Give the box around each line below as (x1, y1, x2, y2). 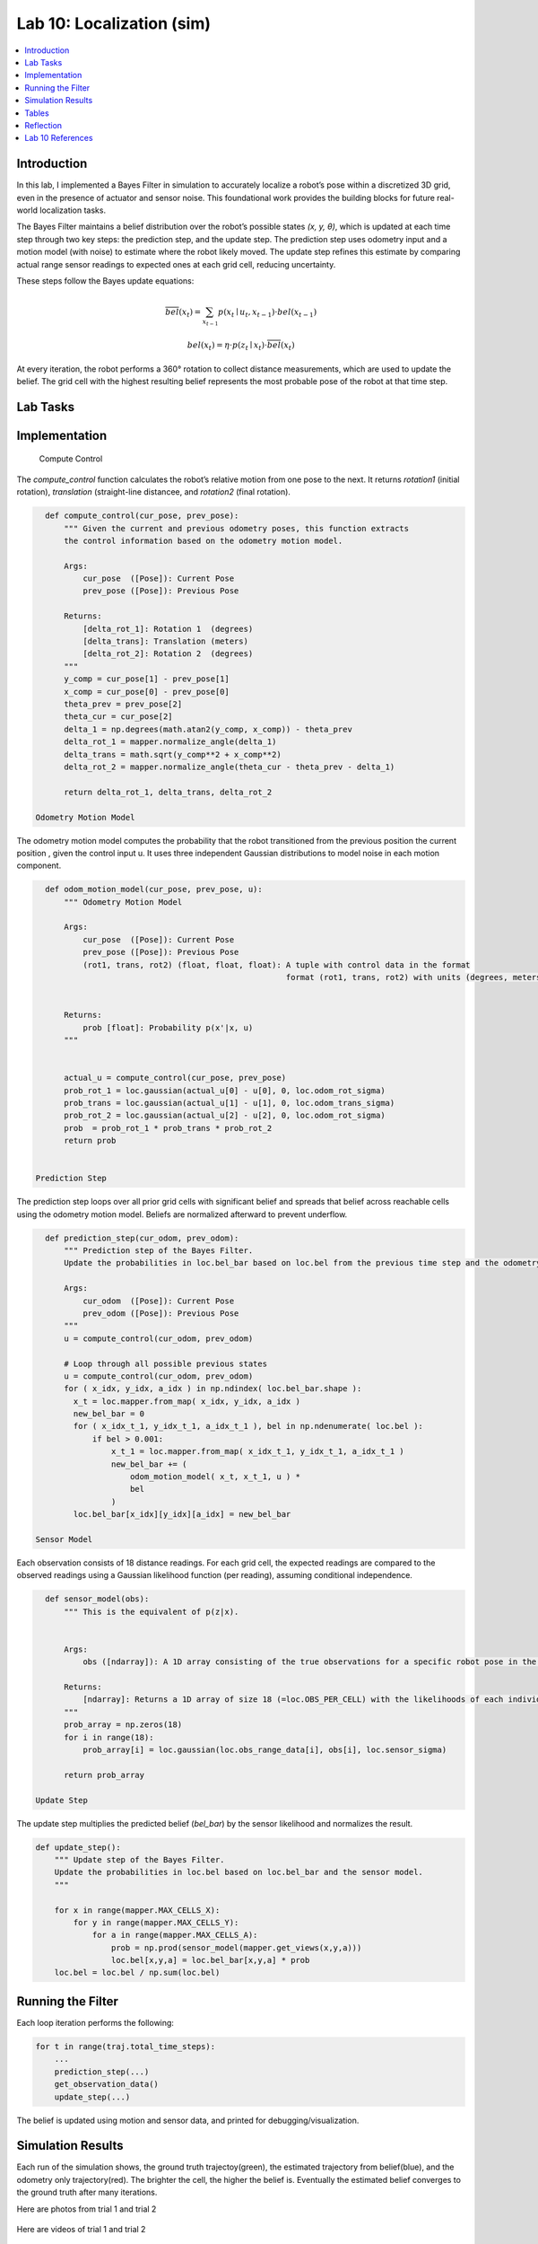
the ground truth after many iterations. (16, 2187, 158, 2198)
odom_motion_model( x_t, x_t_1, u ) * (130, 1472, 300, 1482)
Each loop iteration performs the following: (16, 2017, 175, 2028)
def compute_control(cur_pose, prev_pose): (45, 511, 239, 521)
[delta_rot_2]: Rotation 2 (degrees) (82, 649, 254, 659)
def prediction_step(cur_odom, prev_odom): (45, 1232, 239, 1243)
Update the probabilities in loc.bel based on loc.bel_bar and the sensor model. (54, 1867, 423, 1878)
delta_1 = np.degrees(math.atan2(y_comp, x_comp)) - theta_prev (64, 723, 353, 734)
